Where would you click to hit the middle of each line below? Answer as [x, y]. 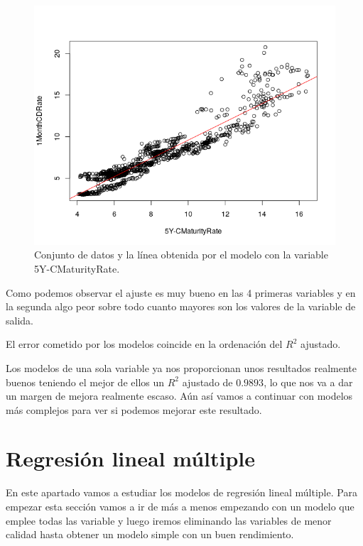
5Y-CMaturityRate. [77, 268]
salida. [20, 320]
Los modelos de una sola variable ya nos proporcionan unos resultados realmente [181, 367]
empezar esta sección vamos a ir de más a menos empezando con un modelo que [180, 507]
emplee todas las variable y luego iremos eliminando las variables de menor [169, 520]
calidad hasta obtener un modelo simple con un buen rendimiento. [150, 534]
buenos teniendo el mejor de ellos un [85, 382]
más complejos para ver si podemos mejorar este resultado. [134, 409]
